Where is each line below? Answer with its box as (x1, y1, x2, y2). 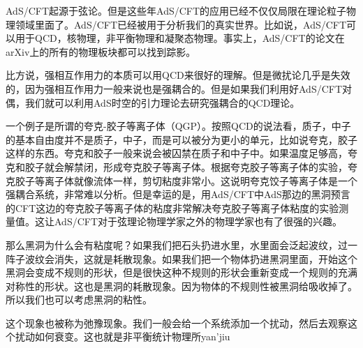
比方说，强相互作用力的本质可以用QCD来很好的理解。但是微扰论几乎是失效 (6, 68, 350, 82)
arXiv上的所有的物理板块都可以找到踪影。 (6, 44, 196, 59)
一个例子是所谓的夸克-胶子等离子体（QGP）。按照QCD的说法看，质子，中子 (6, 119, 351, 133)
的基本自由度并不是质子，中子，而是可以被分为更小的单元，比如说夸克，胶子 (6, 132, 357, 146)
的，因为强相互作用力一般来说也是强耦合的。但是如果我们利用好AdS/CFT (6, 81, 343, 96)
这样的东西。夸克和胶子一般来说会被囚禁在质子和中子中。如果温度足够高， (6, 146, 348, 160)
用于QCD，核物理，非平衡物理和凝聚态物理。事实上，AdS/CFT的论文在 (15, 31, 345, 45)
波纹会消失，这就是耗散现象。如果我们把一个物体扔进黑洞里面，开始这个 (24, 251, 357, 266)
